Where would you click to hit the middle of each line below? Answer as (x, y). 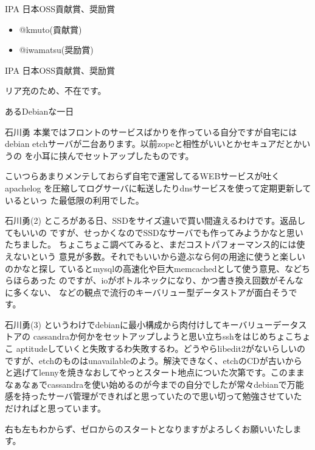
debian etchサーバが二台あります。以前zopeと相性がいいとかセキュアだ (145, 144)
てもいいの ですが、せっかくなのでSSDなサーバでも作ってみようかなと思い (154, 232)
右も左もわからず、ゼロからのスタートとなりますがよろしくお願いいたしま (153, 428)
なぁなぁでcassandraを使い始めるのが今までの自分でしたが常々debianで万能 (154, 384)
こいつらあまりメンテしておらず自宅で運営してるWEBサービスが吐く (143, 176)
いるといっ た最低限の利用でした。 (74, 200)
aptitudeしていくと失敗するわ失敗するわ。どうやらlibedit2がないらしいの (161, 348)
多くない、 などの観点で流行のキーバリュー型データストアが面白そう (151, 292)
